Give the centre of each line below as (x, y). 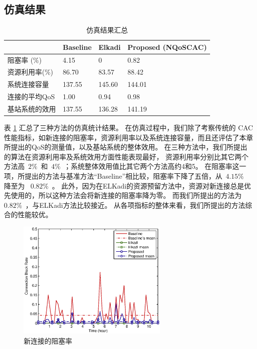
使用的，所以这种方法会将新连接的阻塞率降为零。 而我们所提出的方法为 (126, 195)
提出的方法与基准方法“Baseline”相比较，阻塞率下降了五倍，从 (123, 176)
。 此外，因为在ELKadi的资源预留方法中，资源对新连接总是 (148, 185)
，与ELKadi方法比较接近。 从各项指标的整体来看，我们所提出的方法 (135, 205)
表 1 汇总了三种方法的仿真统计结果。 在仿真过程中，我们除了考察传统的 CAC (128, 128)
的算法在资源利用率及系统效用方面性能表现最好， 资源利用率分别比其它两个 (126, 156)
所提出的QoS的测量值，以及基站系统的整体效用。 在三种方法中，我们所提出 (126, 147)
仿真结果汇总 (107, 30)
